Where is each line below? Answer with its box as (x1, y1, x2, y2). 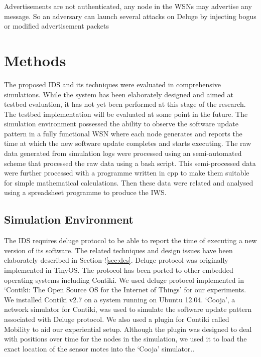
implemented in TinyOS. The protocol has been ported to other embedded (4, 265, 233, 275)
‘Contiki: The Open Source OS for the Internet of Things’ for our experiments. (4, 284, 246, 295)
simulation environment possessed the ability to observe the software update (4, 118, 238, 129)
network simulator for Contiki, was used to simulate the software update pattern (4, 304, 252, 314)
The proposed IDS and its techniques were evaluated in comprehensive (4, 79, 221, 89)
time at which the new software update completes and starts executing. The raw (4, 138, 251, 148)
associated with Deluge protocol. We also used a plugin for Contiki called (4, 313, 229, 324)
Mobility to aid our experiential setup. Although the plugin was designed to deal (4, 323, 252, 334)
